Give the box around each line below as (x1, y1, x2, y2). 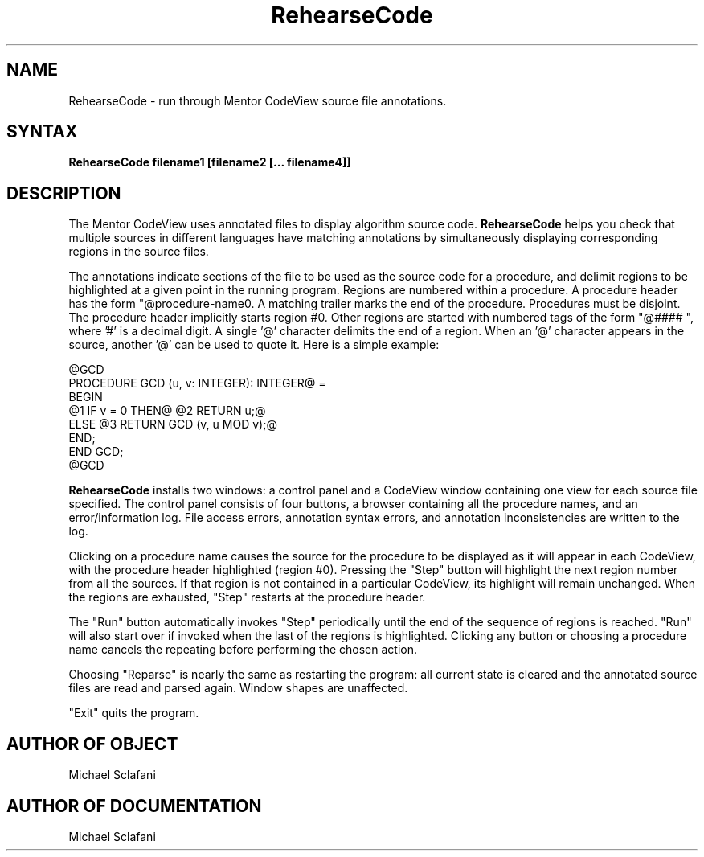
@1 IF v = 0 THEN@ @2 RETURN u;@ (68, 404, 266, 418)
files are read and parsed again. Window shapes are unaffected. (68, 681, 408, 695)
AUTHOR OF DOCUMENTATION (6, 795, 262, 816)
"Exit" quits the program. (68, 706, 199, 720)
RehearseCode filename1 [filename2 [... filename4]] (68, 155, 351, 170)
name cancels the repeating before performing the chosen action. (68, 642, 417, 657)
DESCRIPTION (6, 182, 121, 203)
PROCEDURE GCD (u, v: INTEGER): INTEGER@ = (68, 376, 326, 391)
